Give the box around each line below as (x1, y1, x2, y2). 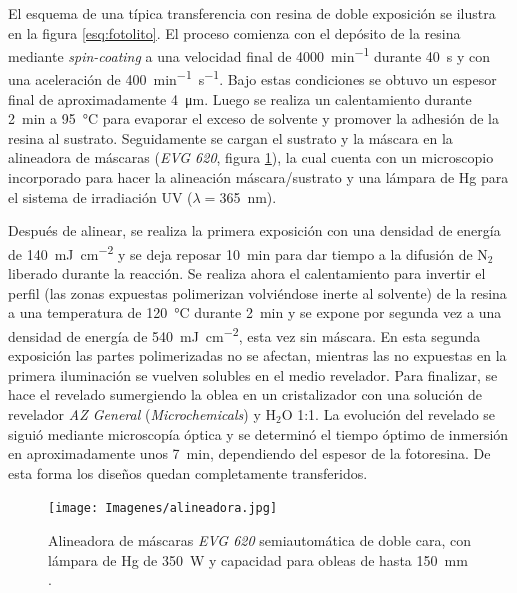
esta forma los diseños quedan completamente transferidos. (8, 462, 368, 483)
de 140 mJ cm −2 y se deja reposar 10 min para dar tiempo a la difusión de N (8, 240, 488, 264)
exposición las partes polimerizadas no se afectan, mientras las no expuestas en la (8, 345, 507, 366)
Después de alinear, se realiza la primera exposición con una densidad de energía (8, 220, 501, 241)
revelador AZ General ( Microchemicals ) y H (8, 403, 276, 424)
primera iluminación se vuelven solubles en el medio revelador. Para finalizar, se (8, 364, 498, 385)
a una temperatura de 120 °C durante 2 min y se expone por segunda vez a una (8, 302, 502, 323)
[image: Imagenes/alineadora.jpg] (48, 501, 278, 516)
